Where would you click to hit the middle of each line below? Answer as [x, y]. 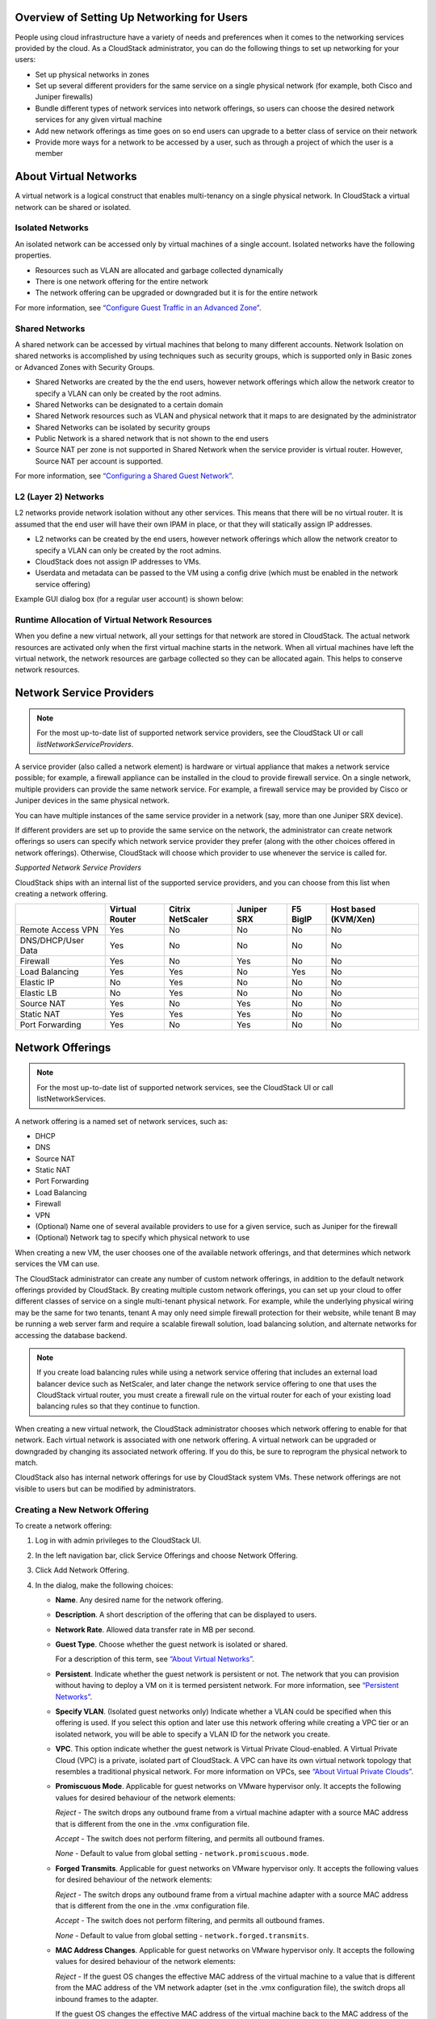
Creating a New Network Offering [82, 1509]
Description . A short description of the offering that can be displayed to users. [186, 1614]
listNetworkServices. [71, 1099]
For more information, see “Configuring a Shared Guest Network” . [124, 476]
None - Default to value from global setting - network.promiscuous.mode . [182, 1853]
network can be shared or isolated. [73, 207]
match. [26, 1463]
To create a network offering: [63, 1526]
